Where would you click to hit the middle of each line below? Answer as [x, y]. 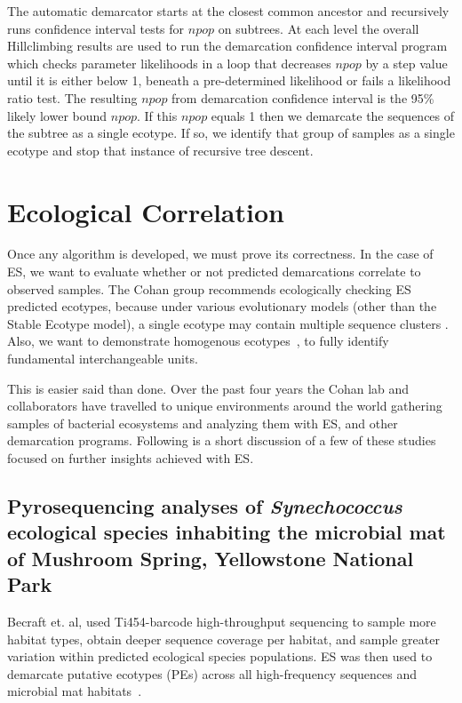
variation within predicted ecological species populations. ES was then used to [220, 656]
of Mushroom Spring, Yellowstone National [211, 558]
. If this [157, 115]
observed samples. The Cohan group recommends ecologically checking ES [209, 288]
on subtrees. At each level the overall [319, 28]
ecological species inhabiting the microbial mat [227, 532]
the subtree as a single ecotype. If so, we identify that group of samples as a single [231, 133]
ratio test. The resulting [72, 97]
